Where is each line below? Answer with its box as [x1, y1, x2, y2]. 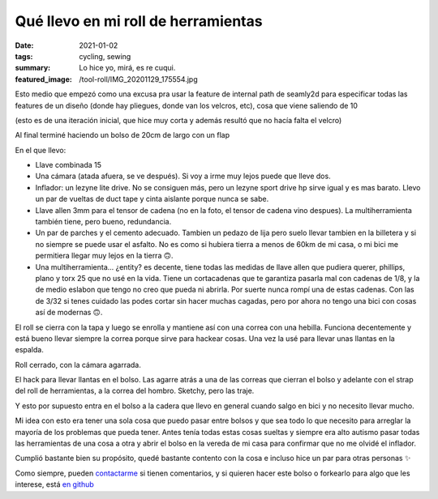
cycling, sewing [79, 51, 131, 61]
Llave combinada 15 [35, 160, 101, 170]
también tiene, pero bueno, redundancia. [35, 217, 172, 227]
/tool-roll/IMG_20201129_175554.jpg [79, 74, 198, 84]
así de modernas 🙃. [35, 308, 103, 318]
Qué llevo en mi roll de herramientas [15, 12, 263, 30]
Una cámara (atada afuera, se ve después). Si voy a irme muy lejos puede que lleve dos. [35, 171, 332, 181]
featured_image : [15, 74, 72, 84]
